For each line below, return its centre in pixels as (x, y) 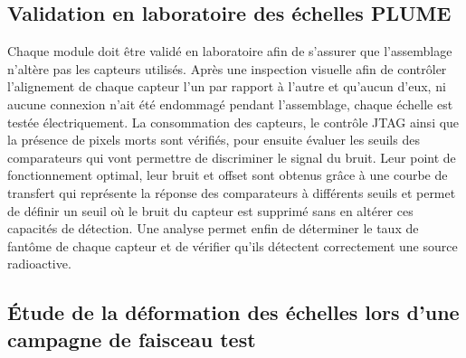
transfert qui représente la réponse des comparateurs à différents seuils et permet (232, 192)
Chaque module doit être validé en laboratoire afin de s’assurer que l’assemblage (230, 51)
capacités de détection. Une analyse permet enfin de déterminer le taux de (213, 228)
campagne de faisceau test (132, 339)
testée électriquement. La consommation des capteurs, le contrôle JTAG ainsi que (233, 122)
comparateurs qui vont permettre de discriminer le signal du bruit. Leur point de (232, 157)
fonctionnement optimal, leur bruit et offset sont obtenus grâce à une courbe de (228, 175)
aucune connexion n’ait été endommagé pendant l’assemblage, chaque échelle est (230, 104)
